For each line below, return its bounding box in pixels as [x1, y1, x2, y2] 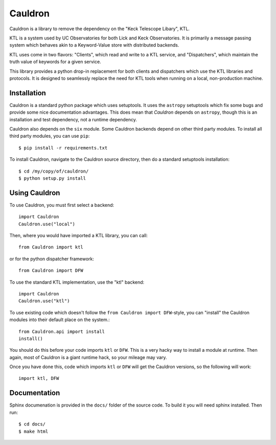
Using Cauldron [9, 188, 60, 197]
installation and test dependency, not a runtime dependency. [9, 116, 137, 122]
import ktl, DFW [18, 375, 59, 382]
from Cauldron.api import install [18, 328, 105, 334]
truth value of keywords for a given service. [9, 59, 102, 65]
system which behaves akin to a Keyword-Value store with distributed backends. [9, 42, 179, 48]
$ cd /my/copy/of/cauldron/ [18, 168, 89, 174]
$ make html [18, 428, 49, 434]
